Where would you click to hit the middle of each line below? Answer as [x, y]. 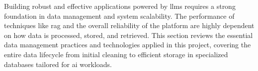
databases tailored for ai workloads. [58, 64]
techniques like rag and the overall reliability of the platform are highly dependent [129, 25]
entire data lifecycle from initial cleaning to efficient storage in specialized [116, 54]
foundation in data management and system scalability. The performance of [119, 16]
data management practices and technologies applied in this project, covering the [128, 45]
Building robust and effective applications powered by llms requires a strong [120, 6]
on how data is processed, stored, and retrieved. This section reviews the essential [129, 35]
